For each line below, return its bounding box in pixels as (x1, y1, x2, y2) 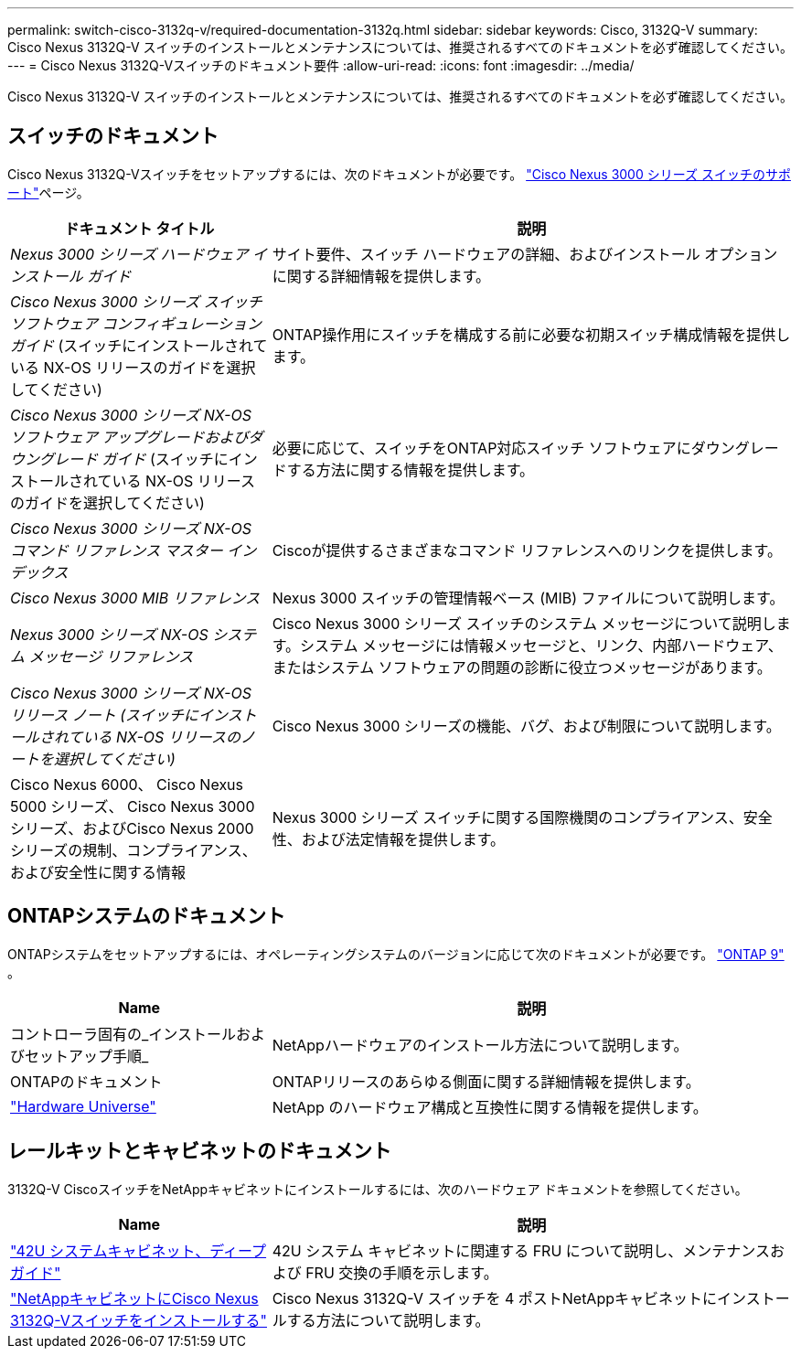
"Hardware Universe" (10, 1096, 156, 1116)
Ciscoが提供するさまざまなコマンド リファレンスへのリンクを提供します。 (272, 540, 782, 560)
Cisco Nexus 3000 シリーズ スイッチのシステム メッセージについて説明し (272, 614, 776, 633)
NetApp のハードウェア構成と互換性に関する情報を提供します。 (272, 1097, 708, 1116)
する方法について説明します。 (286, 1310, 490, 1329)
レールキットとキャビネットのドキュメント (7, 1139, 391, 1163)
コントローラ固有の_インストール (10, 1024, 236, 1043)
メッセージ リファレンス (28, 646, 194, 666)
